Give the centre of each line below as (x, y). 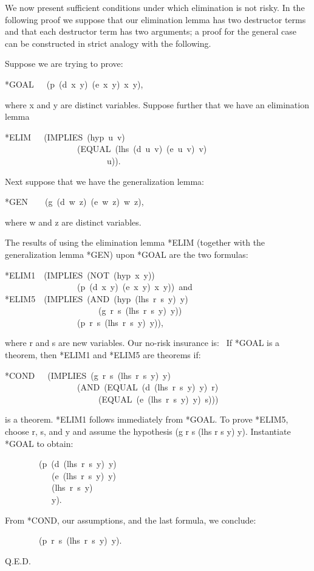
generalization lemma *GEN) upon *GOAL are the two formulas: (127, 254)
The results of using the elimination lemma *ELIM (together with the (135, 242)
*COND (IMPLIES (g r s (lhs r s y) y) (88, 375)
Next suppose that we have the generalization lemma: (104, 181)
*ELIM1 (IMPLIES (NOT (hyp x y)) (80, 275)
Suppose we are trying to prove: (64, 64)
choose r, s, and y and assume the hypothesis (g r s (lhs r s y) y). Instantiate (148, 431)
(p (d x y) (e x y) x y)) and (135, 287)
